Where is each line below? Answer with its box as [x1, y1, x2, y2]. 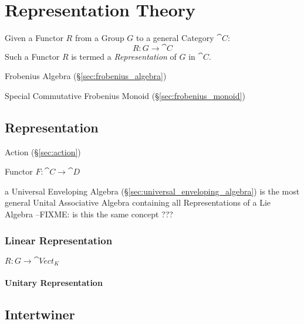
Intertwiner [5, 305, 75, 323]
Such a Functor [5, 50, 60, 62]
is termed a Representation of [71, 50, 177, 62]
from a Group [75, 32, 124, 44]
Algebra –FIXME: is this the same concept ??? [5, 208, 173, 220]
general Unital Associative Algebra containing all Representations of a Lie [5, 196, 271, 209]
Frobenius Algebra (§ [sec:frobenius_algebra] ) [5, 70, 167, 82]
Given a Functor [5, 32, 63, 44]
